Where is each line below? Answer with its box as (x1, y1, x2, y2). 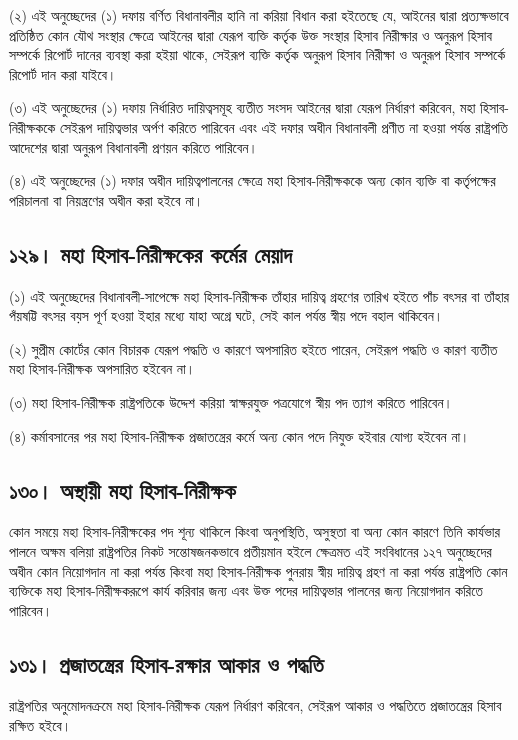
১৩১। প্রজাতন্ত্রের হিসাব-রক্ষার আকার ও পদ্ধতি (9, 648, 324, 679)
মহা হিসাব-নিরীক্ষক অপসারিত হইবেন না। (9, 358, 196, 379)
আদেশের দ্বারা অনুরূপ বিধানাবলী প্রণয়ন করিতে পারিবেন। (9, 136, 258, 157)
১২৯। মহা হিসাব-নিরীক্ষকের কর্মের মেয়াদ (9, 238, 292, 269)
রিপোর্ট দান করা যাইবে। (9, 63, 117, 84)
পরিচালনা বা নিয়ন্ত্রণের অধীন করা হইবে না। (9, 189, 204, 210)
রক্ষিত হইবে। (9, 715, 72, 736)
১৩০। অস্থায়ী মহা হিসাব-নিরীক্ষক (9, 474, 236, 505)
